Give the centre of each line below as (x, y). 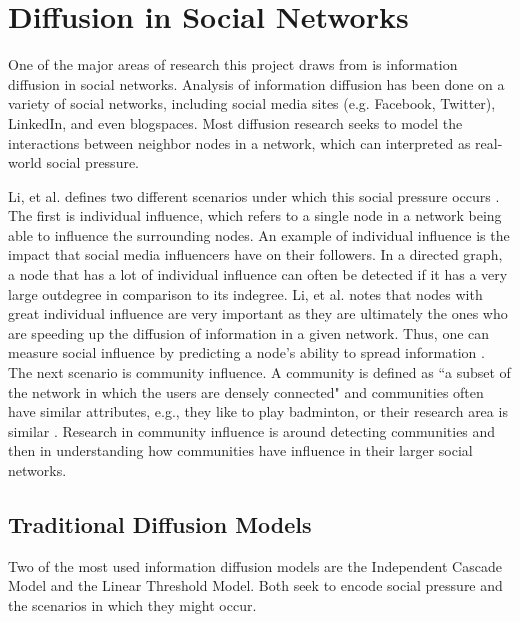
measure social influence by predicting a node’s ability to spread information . (246, 352)
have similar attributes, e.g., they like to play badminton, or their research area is (258, 411)
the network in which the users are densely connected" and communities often (246, 391)
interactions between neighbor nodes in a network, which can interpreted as (239, 142)
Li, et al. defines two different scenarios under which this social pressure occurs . (254, 195)
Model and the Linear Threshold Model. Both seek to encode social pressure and (255, 585)
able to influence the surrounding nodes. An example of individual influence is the (259, 234)
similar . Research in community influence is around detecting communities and (252, 430)
